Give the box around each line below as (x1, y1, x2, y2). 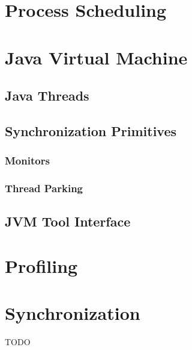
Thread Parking (5, 181, 83, 196)
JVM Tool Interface (5, 212, 131, 231)
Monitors (5, 153, 50, 168)
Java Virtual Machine (5, 45, 188, 69)
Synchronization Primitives (5, 121, 177, 140)
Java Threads (5, 86, 89, 105)
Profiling (5, 253, 78, 278)
